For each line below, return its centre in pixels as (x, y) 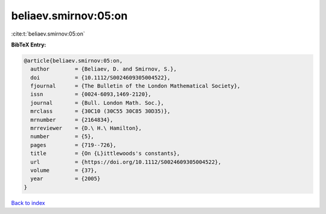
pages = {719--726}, (74, 145)
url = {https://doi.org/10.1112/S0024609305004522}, (126, 162)
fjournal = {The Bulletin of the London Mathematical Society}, (136, 86)
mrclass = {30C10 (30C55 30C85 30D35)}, (101, 111)
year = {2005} (66, 179)
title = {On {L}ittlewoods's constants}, (105, 153)
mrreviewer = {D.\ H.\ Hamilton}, (86, 128)
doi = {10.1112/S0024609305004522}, (101, 77)
